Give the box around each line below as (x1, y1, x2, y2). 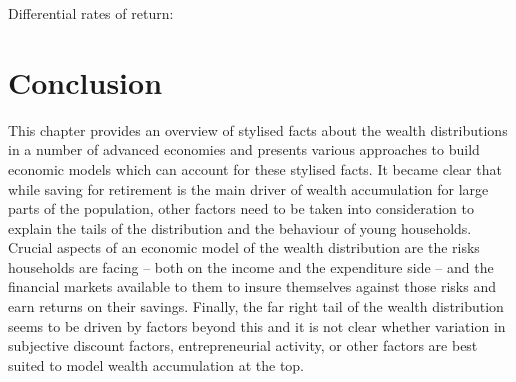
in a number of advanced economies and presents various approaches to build (8, 139, 480, 160)
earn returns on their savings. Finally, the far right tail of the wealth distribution (8, 296, 504, 317)
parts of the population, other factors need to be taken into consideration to (8, 198, 474, 219)
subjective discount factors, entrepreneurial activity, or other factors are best (8, 335, 478, 356)
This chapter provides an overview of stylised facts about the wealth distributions (8, 119, 508, 140)
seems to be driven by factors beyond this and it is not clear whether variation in (8, 315, 506, 336)
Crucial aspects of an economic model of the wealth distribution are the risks (8, 237, 480, 258)
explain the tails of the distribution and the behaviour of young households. (8, 217, 472, 238)
